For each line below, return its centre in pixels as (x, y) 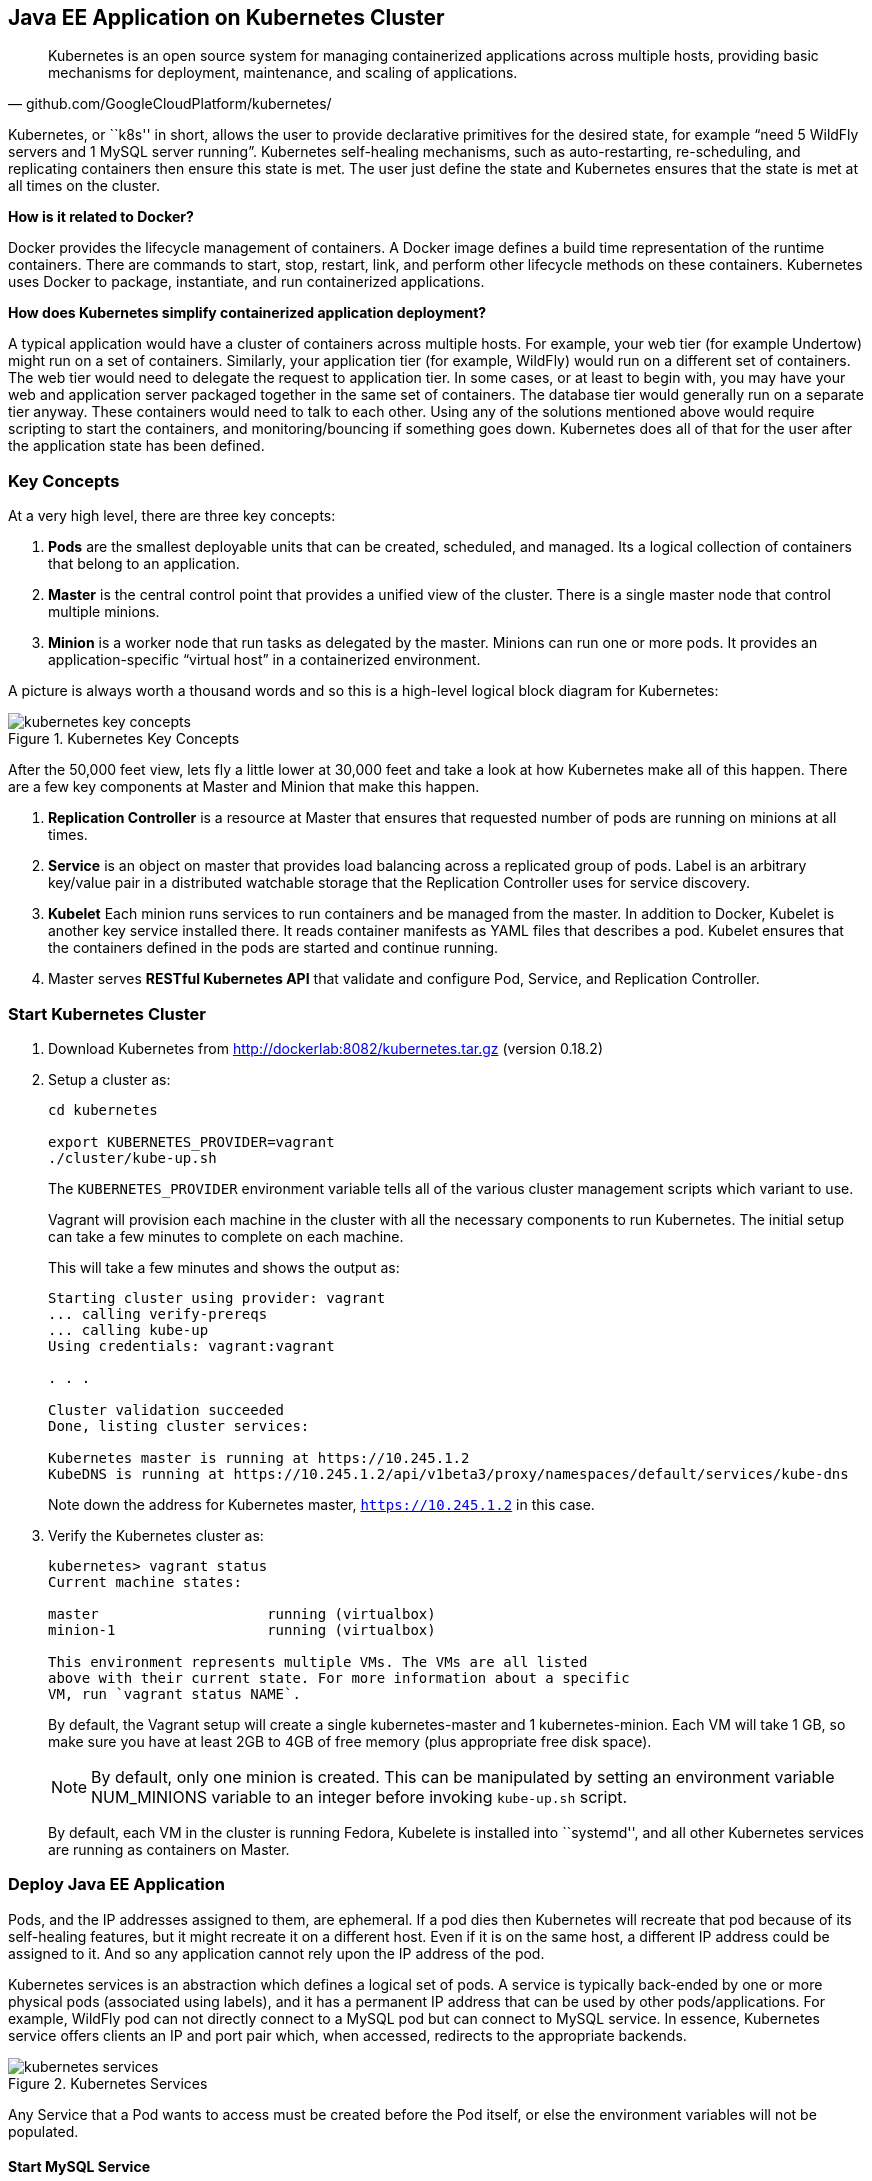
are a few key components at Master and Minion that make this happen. (244, 787)
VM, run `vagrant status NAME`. (174, 1693)
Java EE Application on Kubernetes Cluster (226, 17)
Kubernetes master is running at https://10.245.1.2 (259, 1457)
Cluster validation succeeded (166, 1409)
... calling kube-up (128, 1329)
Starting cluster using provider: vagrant (217, 1297)
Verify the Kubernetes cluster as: (156, 1535)
